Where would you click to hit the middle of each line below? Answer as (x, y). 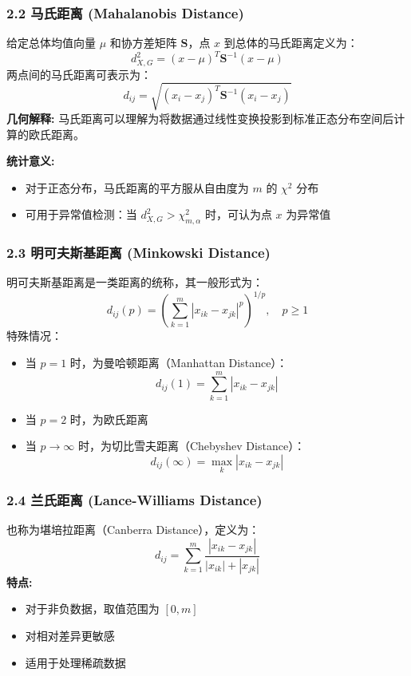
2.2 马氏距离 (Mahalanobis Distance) (125, 12)
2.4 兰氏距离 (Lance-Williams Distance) (134, 500)
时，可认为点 (238, 214)
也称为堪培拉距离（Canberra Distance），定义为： (133, 530)
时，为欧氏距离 (109, 419)
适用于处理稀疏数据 (75, 662)
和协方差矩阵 (143, 43)
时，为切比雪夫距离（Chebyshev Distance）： (192, 446)
